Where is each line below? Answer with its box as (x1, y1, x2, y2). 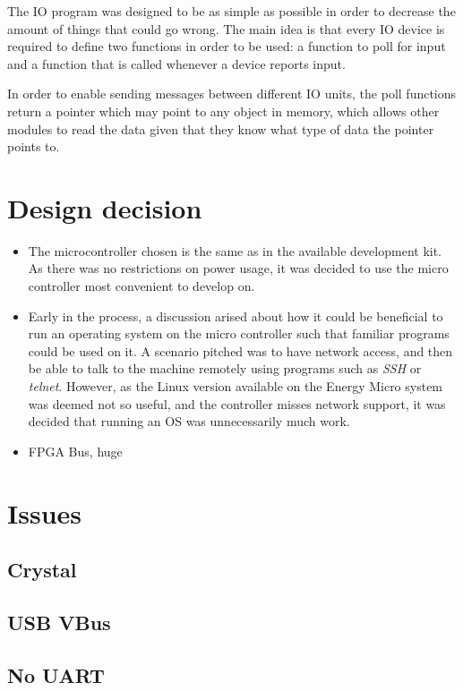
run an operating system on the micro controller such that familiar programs (28, 324, 450, 343)
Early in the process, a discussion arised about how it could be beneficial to (28, 306, 443, 325)
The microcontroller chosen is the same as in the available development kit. (28, 241, 442, 260)
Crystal (7, 556, 77, 584)
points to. (7, 137, 60, 156)
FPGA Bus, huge (28, 441, 123, 460)
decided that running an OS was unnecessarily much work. (28, 412, 350, 431)
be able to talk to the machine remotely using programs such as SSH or (28, 359, 422, 378)
